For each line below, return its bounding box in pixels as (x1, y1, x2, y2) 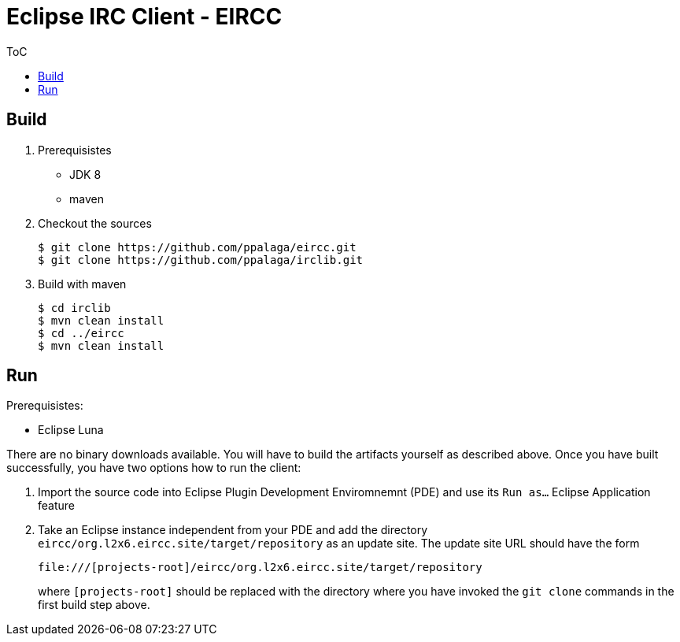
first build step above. (38, 598, 150, 612)
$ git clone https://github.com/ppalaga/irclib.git (38, 253, 364, 266)
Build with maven (38, 276, 127, 291)
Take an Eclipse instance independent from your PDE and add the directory (38, 523, 428, 537)
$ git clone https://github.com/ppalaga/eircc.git (38, 240, 357, 254)
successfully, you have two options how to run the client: (6, 461, 301, 475)
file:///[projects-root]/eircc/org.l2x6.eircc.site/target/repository (38, 561, 482, 574)
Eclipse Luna (38, 423, 104, 437)
